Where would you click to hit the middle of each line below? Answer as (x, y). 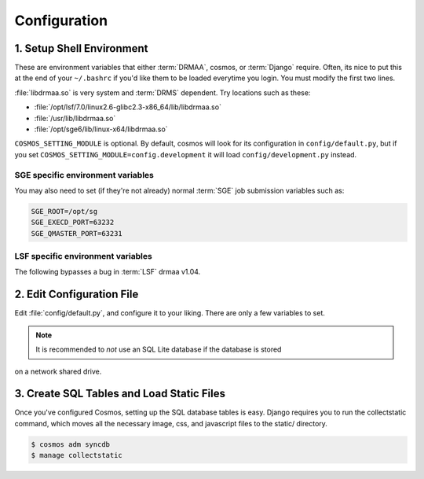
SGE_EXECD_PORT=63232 (73, 223)
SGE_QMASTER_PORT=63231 (77, 233)
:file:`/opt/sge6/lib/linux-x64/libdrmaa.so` (101, 129)
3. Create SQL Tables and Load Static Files (120, 394)
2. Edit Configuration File (77, 295)
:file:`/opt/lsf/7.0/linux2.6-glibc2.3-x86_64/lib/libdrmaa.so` (128, 107)
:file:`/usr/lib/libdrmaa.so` (75, 118)
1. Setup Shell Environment (81, 48)
